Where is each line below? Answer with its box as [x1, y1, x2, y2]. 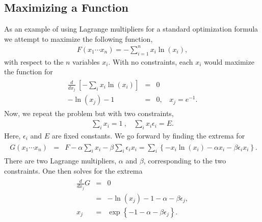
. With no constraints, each [108, 56, 193, 67]
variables [72, 56, 100, 67]
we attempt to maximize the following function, [4, 33, 153, 44]
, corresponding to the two [143, 155, 226, 166]
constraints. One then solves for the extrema [4, 165, 143, 176]
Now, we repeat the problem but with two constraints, [4, 108, 174, 119]
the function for [4, 66, 53, 77]
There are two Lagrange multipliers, [4, 155, 117, 166]
